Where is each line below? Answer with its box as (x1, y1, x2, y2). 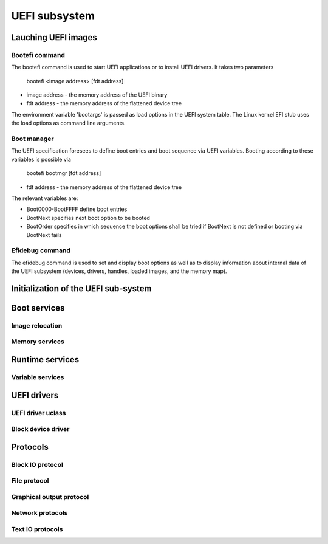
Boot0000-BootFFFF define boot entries (26, 205, 128, 213)
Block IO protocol (11, 460, 63, 469)
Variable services (11, 373, 64, 381)
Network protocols (11, 509, 68, 517)
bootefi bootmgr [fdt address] (26, 170, 101, 177)
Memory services (11, 337, 65, 346)
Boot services (11, 303, 65, 313)
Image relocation (11, 321, 63, 329)
